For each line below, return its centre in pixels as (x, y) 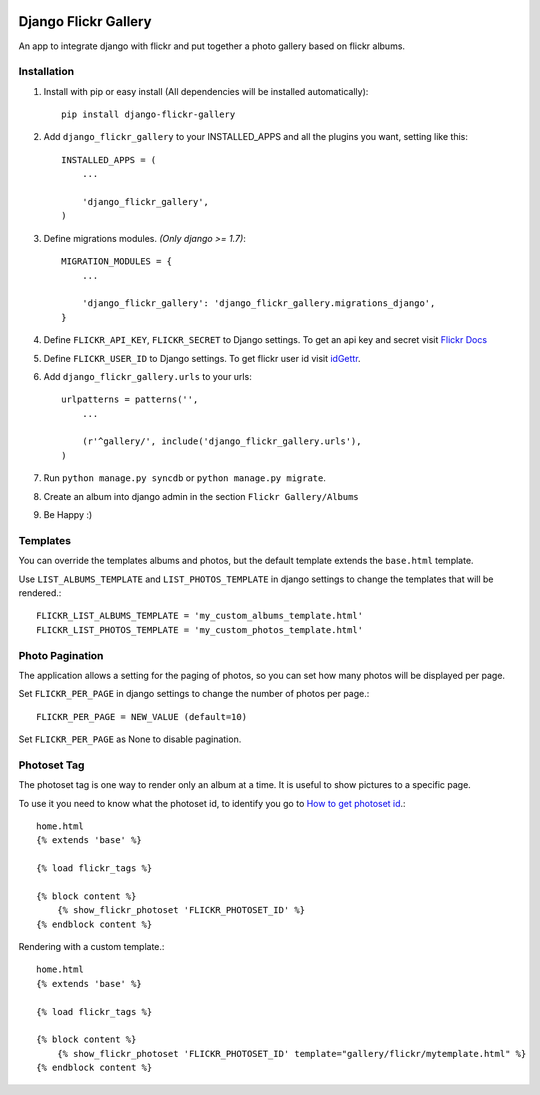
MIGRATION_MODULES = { (117, 261)
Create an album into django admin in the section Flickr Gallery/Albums (201, 496)
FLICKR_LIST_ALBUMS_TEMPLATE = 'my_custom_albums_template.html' (200, 616)
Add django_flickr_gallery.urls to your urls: (147, 376)
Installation (46, 72)
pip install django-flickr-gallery (148, 114)
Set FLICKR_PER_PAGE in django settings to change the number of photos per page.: (194, 694)
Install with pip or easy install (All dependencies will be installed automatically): (206, 91)
